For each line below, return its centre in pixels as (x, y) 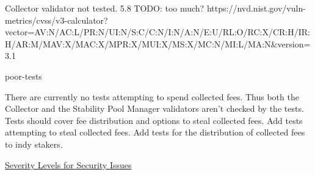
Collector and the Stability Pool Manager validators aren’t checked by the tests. (154, 108)
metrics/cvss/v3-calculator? (56, 20)
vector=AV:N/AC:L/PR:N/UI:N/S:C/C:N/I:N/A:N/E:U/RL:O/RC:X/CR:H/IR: (157, 32)
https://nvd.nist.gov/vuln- (256, 8)
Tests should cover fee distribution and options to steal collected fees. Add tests (154, 120)
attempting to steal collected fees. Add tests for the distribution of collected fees (155, 132)
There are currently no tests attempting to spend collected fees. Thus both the (152, 96)
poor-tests (24, 76)
